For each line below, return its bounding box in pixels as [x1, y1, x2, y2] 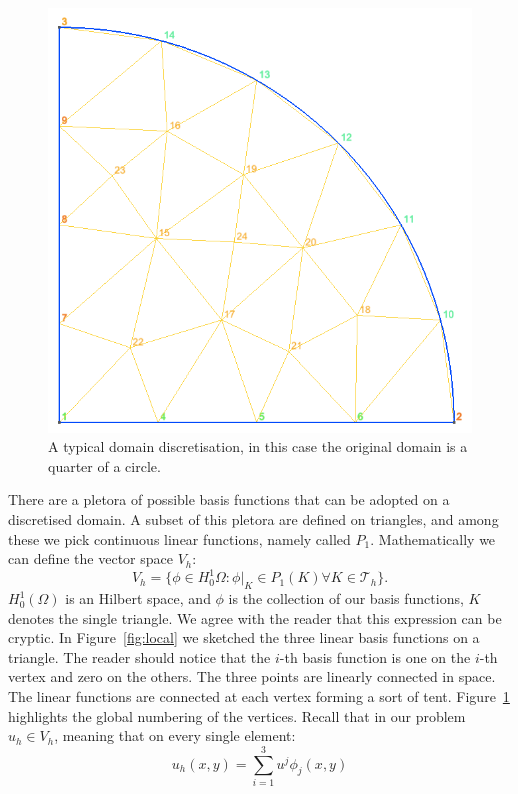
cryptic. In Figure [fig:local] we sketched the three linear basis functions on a [8, 627, 480, 648]
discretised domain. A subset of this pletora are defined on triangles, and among [8, 509, 499, 530]
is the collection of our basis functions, [228, 588, 464, 609]
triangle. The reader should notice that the [8, 646, 271, 667]
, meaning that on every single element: [54, 725, 296, 746]
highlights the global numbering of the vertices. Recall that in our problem [8, 705, 466, 726]
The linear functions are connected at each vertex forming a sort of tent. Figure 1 [8, 686, 510, 707]
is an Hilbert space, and [65, 588, 211, 609]
